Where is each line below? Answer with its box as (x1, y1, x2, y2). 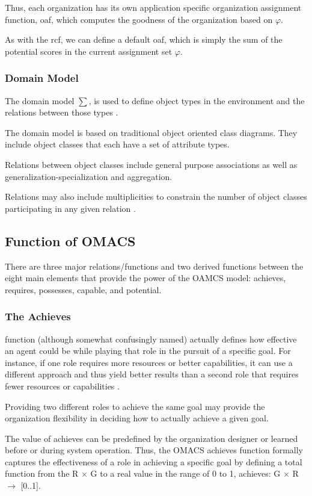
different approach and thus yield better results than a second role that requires (5, 368, 299, 380)
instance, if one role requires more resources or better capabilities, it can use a (5, 356, 293, 368)
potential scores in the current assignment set (5, 45, 173, 57)
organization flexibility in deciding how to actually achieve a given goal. (5, 412, 269, 424)
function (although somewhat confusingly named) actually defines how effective (5, 332, 297, 345)
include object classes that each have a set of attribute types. (5, 138, 230, 150)
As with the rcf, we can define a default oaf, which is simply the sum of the (5, 33, 283, 46)
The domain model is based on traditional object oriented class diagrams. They (5, 126, 298, 138)
